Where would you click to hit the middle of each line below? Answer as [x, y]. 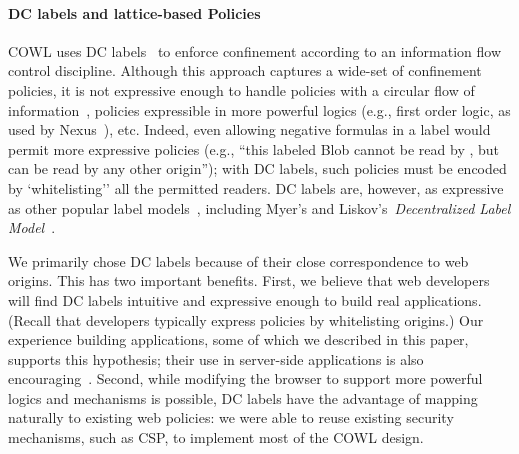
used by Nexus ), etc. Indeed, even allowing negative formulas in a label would [249, 129]
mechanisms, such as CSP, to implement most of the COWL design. [216, 437]
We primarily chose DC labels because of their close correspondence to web [238, 260]
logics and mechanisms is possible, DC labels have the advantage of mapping [243, 397]
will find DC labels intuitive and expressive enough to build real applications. [245, 299]
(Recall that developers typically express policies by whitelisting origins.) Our [246, 319]
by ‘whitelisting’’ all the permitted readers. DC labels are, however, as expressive [256, 187]
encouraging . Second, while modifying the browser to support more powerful [245, 378]
